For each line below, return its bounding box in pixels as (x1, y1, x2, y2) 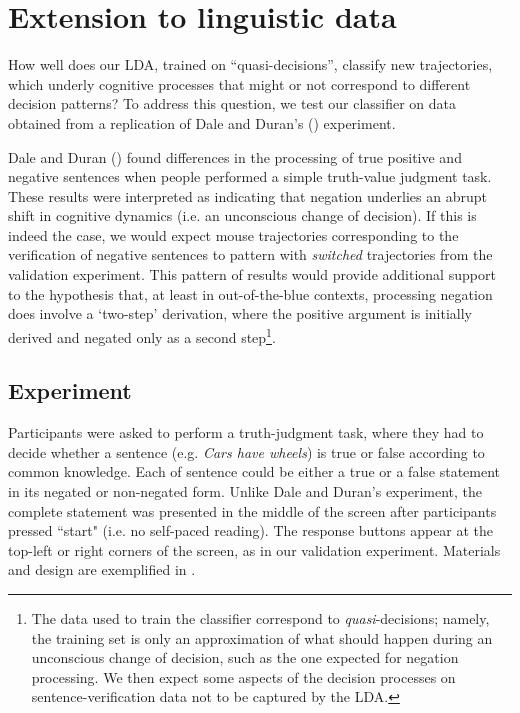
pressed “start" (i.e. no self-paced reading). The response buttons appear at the (8, 520, 494, 541)
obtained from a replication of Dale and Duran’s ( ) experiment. (8, 112, 396, 133)
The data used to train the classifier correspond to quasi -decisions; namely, (31, 608, 490, 629)
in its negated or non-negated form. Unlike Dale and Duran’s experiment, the (8, 481, 482, 502)
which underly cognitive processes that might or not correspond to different (8, 73, 471, 94)
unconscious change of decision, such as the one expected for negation (31, 647, 459, 668)
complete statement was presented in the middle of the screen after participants (8, 500, 497, 521)
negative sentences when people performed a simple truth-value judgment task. (8, 166, 492, 187)
